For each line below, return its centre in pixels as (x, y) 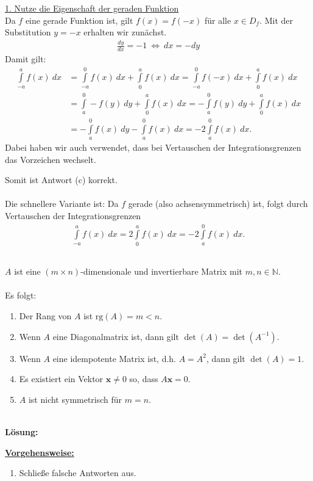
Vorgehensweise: (40, 452)
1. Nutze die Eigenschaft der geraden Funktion (92, 8)
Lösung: (22, 431)
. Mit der (276, 20)
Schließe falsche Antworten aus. (78, 473)
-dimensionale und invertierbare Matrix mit (162, 271)
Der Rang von (45, 315)
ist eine (27, 271)
